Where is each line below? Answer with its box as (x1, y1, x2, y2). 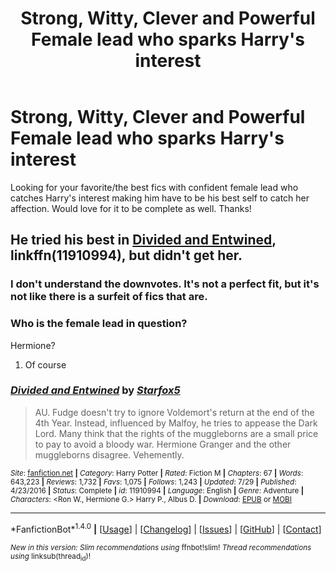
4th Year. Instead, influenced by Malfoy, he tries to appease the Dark (34, 417, 318, 429)
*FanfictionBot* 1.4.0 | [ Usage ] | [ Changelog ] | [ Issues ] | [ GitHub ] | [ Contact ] (10, 521, 322, 535)
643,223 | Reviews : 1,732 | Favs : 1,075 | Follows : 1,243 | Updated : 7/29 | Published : (10, 477, 297, 487)
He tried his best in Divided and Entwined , (10, 232, 277, 249)
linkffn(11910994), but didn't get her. (10, 247, 243, 264)
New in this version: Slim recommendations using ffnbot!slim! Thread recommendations (10, 542, 312, 552)
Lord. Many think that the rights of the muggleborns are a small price (34, 427, 319, 439)
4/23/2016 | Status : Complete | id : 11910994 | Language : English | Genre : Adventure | (10, 485, 305, 496)
